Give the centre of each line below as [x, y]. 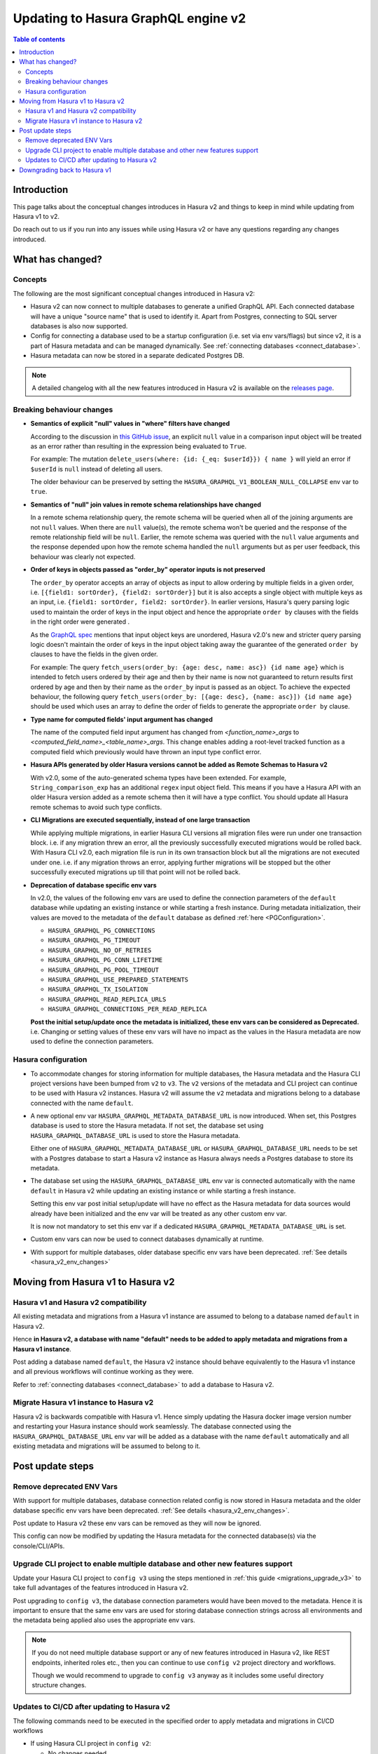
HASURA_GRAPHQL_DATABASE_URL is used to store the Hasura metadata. [135, 1135]
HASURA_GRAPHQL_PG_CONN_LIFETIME [105, 960]
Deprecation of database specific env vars [93, 885]
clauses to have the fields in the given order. [94, 654]
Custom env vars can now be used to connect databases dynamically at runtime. [147, 1239]
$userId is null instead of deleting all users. [97, 469]
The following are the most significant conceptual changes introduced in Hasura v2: [134, 293]
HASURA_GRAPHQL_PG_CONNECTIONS [101, 931]
